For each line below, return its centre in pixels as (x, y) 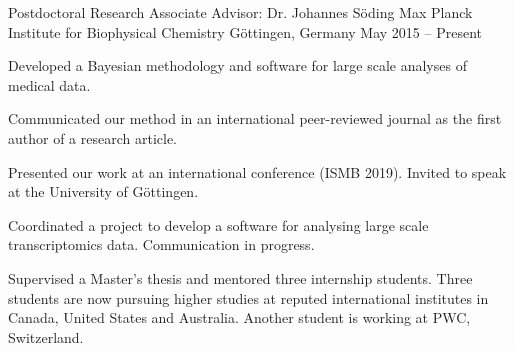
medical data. (49, 84)
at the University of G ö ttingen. (103, 191)
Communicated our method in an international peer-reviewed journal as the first (255, 118)
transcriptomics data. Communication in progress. (161, 244)
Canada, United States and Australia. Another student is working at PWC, (239, 317)
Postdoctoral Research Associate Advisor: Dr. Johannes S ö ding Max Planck (240, 12)
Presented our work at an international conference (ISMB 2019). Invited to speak (257, 171)
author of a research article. (93, 137)
